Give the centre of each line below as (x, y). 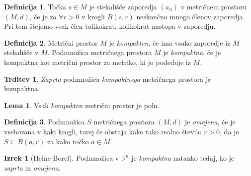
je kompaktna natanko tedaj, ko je (183, 158)
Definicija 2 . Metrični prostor (51, 42)
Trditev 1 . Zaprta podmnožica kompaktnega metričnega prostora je (108, 79)
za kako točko (68, 141)
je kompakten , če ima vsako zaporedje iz (170, 42)
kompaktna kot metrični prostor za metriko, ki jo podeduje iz (97, 62)
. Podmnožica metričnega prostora (100, 52)
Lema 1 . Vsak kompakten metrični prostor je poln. (82, 105)
